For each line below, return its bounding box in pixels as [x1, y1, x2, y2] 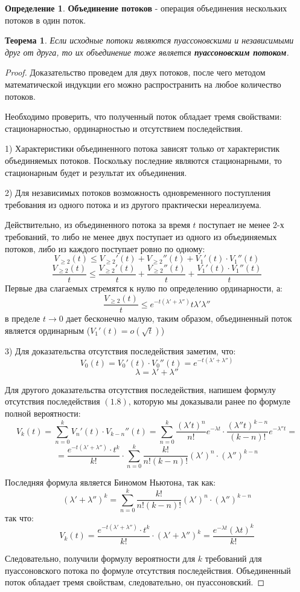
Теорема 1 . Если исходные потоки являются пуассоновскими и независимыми [5, 34, 294, 47]
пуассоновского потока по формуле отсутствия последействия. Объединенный [5, 564, 291, 576]
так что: [5, 511, 34, 524]
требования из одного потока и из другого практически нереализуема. [5, 198, 261, 210]
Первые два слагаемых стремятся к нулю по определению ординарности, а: [5, 282, 283, 294]
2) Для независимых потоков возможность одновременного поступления [5, 186, 271, 199]
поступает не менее [199, 218, 270, 231]
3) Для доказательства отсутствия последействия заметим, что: [5, 344, 236, 357]
